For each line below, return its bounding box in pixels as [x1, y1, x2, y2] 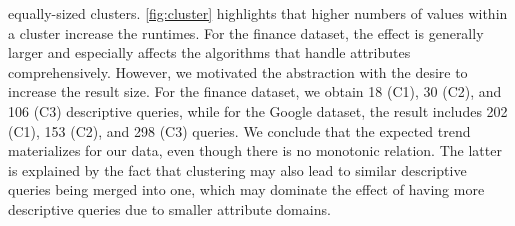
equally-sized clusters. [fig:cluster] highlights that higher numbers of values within [8, 3, 508, 23]
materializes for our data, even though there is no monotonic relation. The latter [8, 140, 502, 161]
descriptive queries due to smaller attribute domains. [8, 198, 331, 219]
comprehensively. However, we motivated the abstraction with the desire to [8, 61, 468, 82]
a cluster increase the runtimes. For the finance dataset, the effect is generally [8, 22, 484, 43]
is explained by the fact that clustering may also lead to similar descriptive [8, 159, 467, 180]
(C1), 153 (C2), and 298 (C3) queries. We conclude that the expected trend [8, 120, 471, 141]
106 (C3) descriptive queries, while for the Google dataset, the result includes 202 [8, 100, 508, 121]
